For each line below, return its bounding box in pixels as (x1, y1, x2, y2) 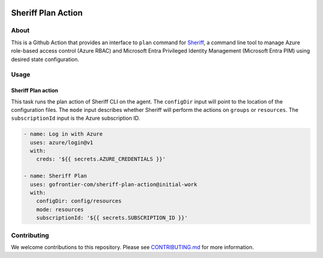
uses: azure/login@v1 (30, 139, 94, 146)
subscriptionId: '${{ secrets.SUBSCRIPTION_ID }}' (36, 214, 188, 221)
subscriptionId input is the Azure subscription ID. (11, 114, 141, 122)
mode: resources (36, 206, 84, 213)
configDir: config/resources (36, 198, 122, 205)
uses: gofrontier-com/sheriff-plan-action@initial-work (30, 181, 197, 188)
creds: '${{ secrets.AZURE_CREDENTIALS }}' (36, 156, 166, 163)
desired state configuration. (11, 56, 80, 63)
